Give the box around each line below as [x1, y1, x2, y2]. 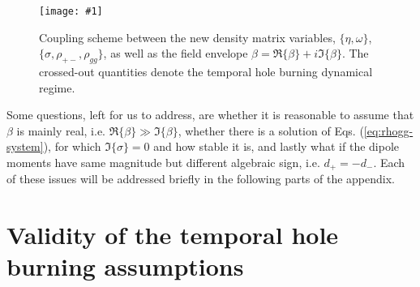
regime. [39, 79, 75, 96]
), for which [43, 138, 101, 155]
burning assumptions [6, 250, 244, 283]
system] [6, 138, 44, 155]
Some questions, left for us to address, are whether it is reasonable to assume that [6, 106, 414, 123]
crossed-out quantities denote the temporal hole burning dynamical [39, 63, 373, 80]
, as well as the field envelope [103, 45, 248, 62]
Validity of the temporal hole [6, 218, 339, 251]
